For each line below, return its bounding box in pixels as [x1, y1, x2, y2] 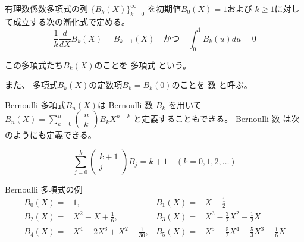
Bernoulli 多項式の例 [5, 183, 83, 196]
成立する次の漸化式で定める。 [12, 15, 130, 27]
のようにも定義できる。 [5, 128, 96, 141]
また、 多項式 [5, 78, 58, 91]
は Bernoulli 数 [97, 98, 153, 111]
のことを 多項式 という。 [94, 58, 192, 71]
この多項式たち [5, 58, 63, 71]
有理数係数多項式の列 [5, 2, 88, 14]
